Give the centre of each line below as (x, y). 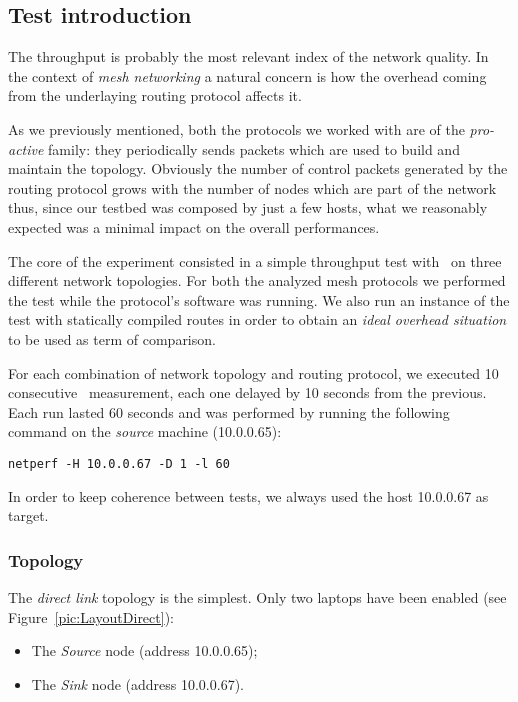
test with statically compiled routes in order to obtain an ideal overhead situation (257, 319)
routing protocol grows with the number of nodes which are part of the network (252, 187)
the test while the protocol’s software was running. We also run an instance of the (259, 299)
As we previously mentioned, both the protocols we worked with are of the (236, 128)
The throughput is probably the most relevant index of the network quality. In (248, 56)
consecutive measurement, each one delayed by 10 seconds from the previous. (247, 392)
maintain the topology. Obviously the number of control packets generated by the (258, 168)
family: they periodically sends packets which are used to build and (254, 148)
